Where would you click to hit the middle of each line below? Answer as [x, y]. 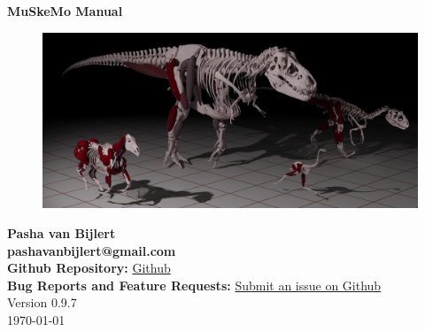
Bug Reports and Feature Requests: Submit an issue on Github [194, 285]
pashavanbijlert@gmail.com [92, 250]
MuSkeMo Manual [65, 11]
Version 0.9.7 [42, 302]
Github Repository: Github [89, 268]
